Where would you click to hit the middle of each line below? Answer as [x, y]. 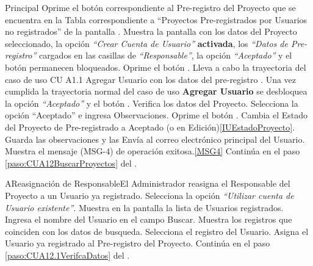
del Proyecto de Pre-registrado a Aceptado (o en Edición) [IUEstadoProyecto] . [150, 127]
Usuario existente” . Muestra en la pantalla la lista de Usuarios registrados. [144, 207]
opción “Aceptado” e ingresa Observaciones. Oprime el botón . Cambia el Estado [156, 115]
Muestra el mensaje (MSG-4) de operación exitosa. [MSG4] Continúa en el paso [153, 151]
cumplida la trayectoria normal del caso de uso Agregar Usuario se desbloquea [156, 91]
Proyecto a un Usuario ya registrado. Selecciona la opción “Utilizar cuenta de [149, 195]
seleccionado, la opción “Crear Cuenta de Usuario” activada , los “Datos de [146, 43]
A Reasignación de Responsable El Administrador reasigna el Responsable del [148, 183]
